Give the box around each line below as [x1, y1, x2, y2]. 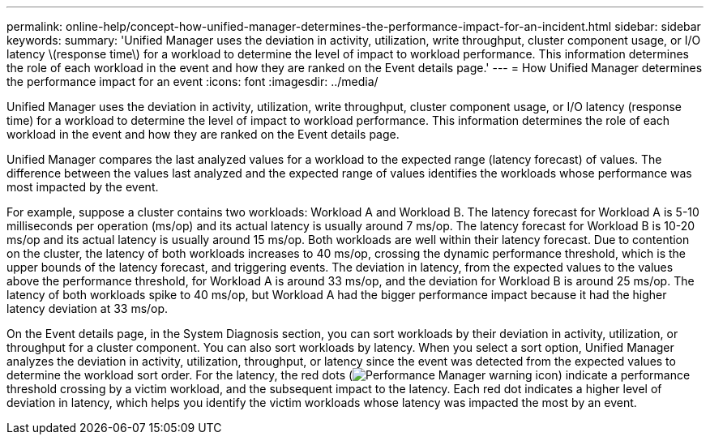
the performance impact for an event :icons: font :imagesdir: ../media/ [6, 75, 379, 88]
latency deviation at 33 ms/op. [6, 302, 169, 315]
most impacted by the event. [6, 180, 159, 194]
